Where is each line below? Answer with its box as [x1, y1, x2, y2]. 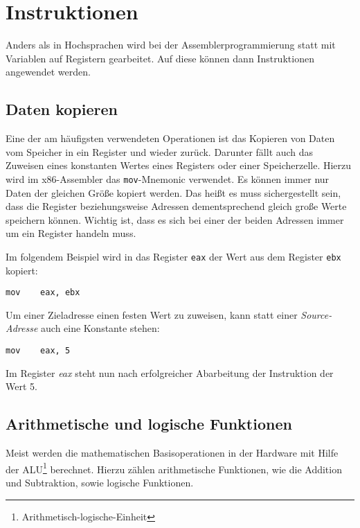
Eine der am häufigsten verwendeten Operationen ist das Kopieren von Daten [6, 131, 335, 146]
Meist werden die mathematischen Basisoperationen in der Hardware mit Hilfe [6, 446, 339, 460]
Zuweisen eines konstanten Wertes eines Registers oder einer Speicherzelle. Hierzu [6, 158, 352, 173]
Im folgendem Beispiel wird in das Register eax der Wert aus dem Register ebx [6, 249, 341, 263]
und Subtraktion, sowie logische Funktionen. [6, 475, 194, 489]
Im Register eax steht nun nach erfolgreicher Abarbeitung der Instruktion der [6, 365, 334, 380]
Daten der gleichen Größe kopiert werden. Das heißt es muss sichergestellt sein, [6, 185, 341, 200]
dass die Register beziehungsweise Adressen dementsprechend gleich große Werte [6, 199, 347, 213]
